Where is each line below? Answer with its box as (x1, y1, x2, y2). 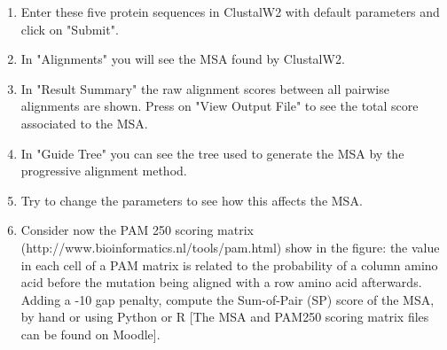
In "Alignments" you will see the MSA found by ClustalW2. (20, 50, 345, 68)
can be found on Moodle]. (20, 324, 161, 343)
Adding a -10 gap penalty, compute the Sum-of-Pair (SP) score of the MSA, (20, 290, 435, 308)
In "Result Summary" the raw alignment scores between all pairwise (20, 79, 389, 97)
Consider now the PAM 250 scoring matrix (20, 221, 254, 239)
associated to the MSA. (20, 113, 148, 132)
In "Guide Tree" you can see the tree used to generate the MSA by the (20, 144, 404, 162)
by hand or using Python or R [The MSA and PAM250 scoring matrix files (20, 307, 429, 326)
